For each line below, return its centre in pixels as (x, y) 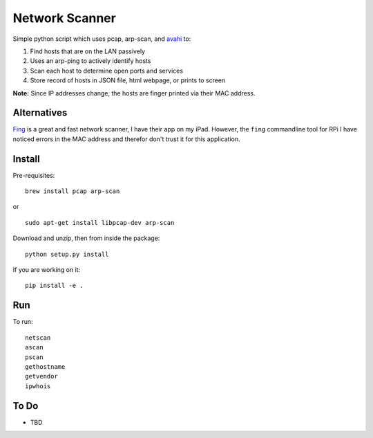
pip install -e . (54, 286)
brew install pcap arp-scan (73, 191)
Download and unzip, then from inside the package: (86, 238)
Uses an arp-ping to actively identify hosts (90, 61)
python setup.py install (67, 254)
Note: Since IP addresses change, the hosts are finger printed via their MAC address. (134, 93)
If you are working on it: (47, 270)
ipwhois (38, 386)
